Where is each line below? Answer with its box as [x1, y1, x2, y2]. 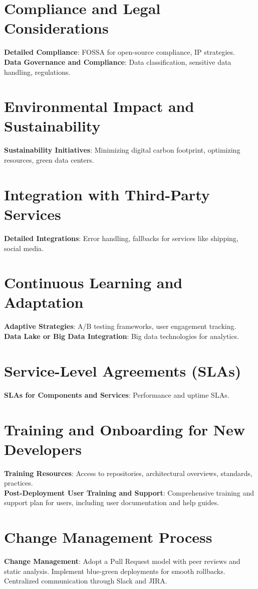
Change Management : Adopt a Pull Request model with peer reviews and [4, 556, 240, 566]
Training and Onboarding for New [4, 419, 245, 439]
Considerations [4, 18, 109, 38]
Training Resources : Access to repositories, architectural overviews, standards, [4, 467, 252, 478]
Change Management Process [4, 527, 212, 547]
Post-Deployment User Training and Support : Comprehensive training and [4, 487, 254, 498]
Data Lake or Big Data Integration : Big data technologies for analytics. [4, 331, 239, 341]
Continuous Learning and [4, 272, 183, 293]
